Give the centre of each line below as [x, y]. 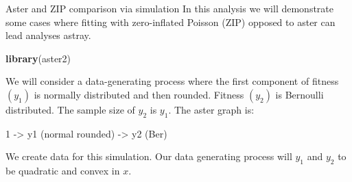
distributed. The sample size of [70, 109]
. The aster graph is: [211, 109]
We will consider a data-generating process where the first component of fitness [172, 81]
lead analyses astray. [48, 35]
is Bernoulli [300, 94]
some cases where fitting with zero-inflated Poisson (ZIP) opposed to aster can [171, 22]
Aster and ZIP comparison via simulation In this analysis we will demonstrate [170, 8]
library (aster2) [38, 58]
